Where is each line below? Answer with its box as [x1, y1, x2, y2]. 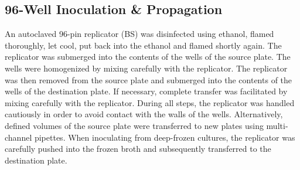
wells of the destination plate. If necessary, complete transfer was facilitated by [5, 85, 288, 97]
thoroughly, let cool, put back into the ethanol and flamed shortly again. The [5, 39, 282, 51]
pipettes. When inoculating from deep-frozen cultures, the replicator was [34, 131, 295, 143]
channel [5, 131, 32, 143]
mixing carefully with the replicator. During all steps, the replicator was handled [5, 96, 295, 108]
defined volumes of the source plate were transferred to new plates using [5, 119, 264, 131]
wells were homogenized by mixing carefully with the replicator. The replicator [5, 62, 288, 74]
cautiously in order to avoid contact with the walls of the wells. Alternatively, [5, 108, 283, 120]
